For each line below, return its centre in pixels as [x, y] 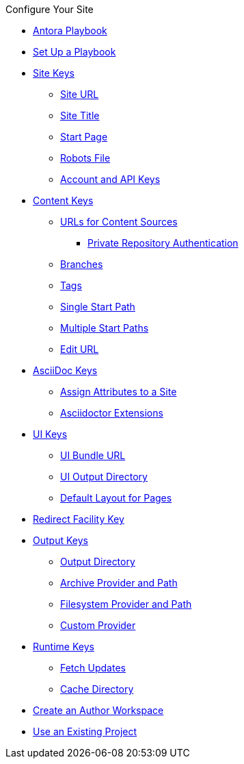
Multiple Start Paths [105, 328]
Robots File [85, 158]
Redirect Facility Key [79, 519]
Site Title [80, 115]
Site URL [80, 94]
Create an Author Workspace [98, 710]
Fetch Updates [93, 668]
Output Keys [60, 540]
